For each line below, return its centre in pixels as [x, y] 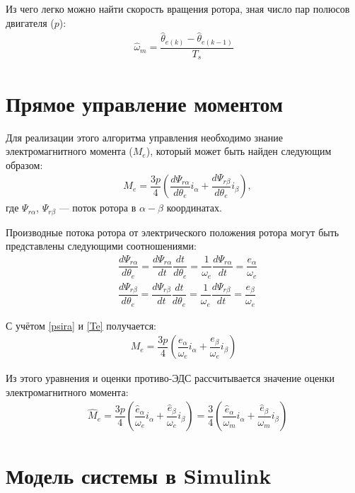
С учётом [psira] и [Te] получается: [81, 325]
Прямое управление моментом [145, 103]
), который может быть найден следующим [239, 151]
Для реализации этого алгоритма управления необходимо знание [145, 137]
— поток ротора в [98, 208]
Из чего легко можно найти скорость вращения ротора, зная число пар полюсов [178, 8]
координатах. [194, 208]
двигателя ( [30, 22]
